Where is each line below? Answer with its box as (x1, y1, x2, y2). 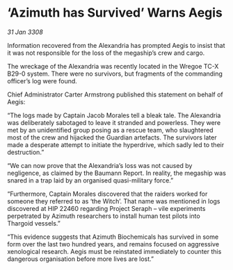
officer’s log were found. (7, 76, 78, 85)
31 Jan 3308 (7, 28, 43, 36)
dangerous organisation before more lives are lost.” (7, 255, 154, 263)
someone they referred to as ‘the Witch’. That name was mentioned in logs (7, 196, 220, 205)
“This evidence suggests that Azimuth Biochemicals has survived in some (7, 233, 219, 241)
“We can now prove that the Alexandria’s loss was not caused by (7, 161, 193, 169)
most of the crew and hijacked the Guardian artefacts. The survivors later (7, 133, 217, 142)
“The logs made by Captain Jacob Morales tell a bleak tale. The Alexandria (7, 111, 221, 119)
